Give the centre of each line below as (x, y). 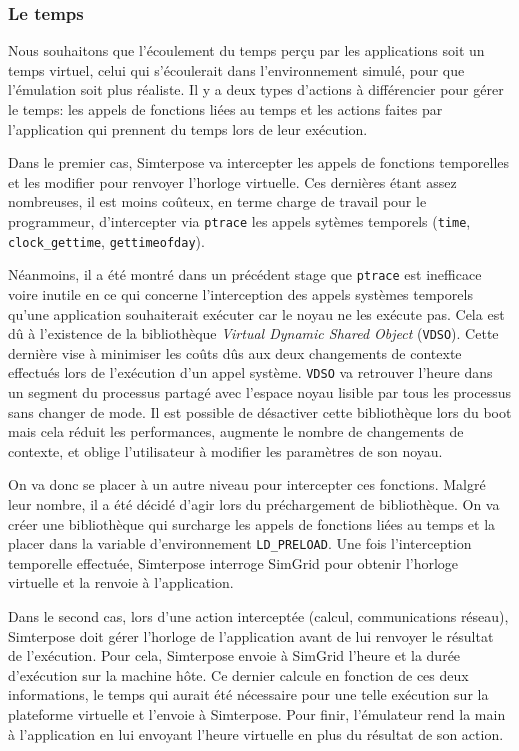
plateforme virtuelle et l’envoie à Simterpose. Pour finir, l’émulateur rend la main (257, 714)
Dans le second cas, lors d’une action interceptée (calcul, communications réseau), (258, 616)
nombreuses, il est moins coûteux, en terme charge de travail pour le (217, 201)
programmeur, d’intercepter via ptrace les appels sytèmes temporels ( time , (239, 220)
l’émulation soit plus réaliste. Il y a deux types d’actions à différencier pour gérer (256, 89)
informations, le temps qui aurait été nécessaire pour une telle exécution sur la (248, 694)
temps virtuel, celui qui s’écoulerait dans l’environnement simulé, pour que (236, 69)
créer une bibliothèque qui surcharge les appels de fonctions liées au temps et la (252, 523)
